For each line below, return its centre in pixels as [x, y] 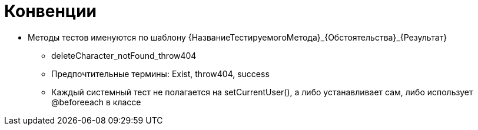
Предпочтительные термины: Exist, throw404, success [160, 74]
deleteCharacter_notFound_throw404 [124, 55]
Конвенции [51, 11]
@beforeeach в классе [96, 102]
